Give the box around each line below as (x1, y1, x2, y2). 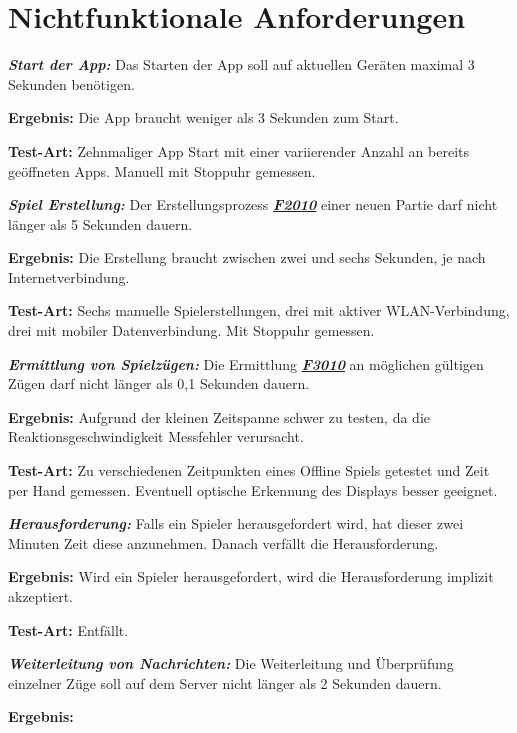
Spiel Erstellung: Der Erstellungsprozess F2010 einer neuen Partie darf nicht (8, 194, 498, 215)
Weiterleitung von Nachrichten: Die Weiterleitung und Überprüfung (8, 653, 454, 674)
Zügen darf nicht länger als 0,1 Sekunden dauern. (8, 373, 310, 394)
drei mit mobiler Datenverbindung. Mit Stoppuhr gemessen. (8, 320, 375, 341)
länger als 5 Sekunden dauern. (8, 213, 193, 234)
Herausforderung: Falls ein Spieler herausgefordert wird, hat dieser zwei (8, 513, 464, 534)
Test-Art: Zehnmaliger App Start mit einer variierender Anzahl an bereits (8, 140, 470, 161)
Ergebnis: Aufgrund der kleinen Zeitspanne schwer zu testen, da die (8, 406, 431, 427)
